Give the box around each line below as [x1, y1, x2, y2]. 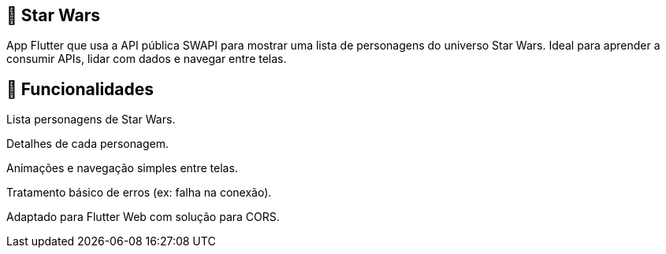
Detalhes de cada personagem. [6, 137, 169, 151]
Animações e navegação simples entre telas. [6, 161, 238, 175]
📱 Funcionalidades [6, 79, 154, 99]
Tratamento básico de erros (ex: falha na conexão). [6, 186, 272, 200]
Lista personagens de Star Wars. [6, 112, 176, 127]
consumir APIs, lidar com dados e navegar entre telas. [6, 52, 287, 66]
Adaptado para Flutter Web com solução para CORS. [6, 210, 280, 224]
